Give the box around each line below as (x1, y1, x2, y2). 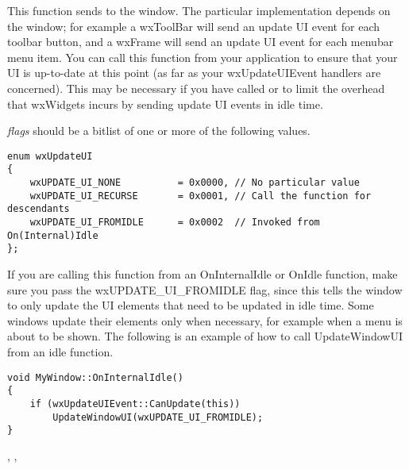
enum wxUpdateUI (7, 150, 93, 162)
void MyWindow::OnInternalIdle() (7, 371, 183, 383)
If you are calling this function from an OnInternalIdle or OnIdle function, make (7, 266, 398, 282)
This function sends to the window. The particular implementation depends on (7, 2, 391, 18)
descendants (7, 203, 70, 215)
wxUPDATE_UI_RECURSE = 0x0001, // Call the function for (29, 190, 372, 202)
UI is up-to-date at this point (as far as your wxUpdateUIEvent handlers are (7, 64, 381, 81)
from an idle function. (7, 343, 114, 359)
